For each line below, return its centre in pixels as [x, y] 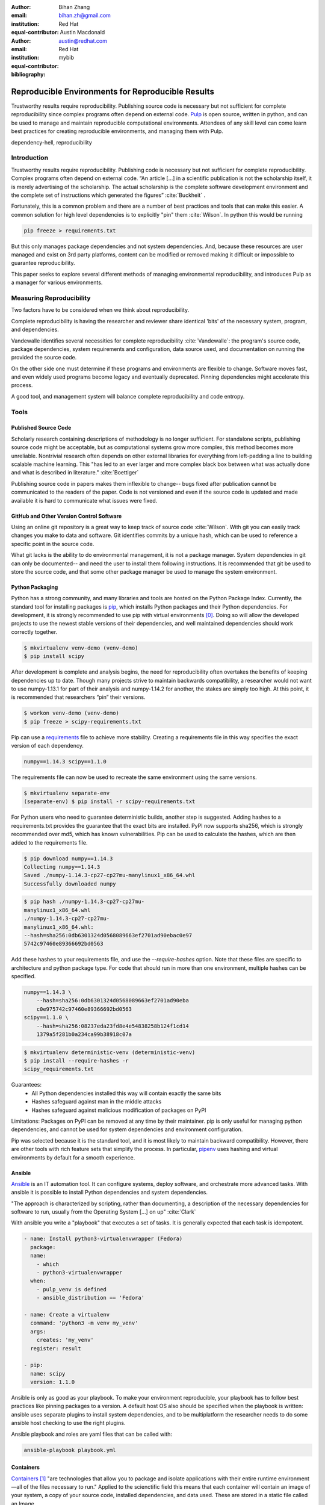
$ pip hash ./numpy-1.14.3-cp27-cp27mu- [84, 902]
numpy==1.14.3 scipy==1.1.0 [65, 762]
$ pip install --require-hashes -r [76, 1060]
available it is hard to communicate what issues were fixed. [84, 500]
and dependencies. [35, 330]
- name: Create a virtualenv [67, 1314]
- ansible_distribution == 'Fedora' [90, 1298]
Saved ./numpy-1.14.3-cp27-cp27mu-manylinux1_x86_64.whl [110, 875]
